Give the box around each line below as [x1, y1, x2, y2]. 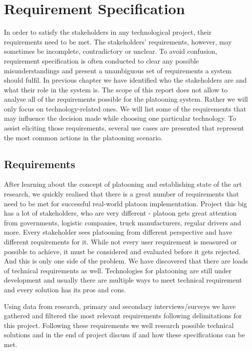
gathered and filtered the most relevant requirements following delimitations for [4, 310, 242, 321]
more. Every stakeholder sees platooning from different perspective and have [4, 227, 232, 237]
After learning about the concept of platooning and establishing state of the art [4, 179, 242, 189]
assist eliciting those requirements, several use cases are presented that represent [4, 123, 244, 133]
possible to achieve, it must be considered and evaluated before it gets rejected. [4, 246, 241, 256]
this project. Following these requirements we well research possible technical [4, 320, 234, 330]
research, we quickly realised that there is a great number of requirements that [4, 189, 239, 199]
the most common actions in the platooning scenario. [4, 132, 163, 142]
